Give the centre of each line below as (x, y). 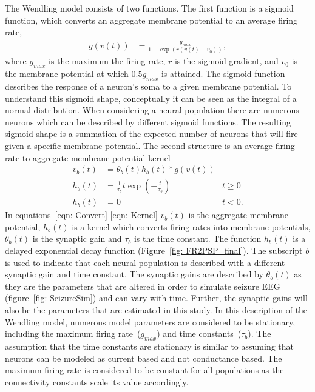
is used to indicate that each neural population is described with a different (145, 262)
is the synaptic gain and (77, 238)
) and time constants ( (199, 334)
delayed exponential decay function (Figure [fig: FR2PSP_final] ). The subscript (154, 251)
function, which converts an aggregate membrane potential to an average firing (151, 20)
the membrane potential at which (67, 74)
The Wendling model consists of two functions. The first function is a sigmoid (149, 8)
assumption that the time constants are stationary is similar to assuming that (150, 346)
